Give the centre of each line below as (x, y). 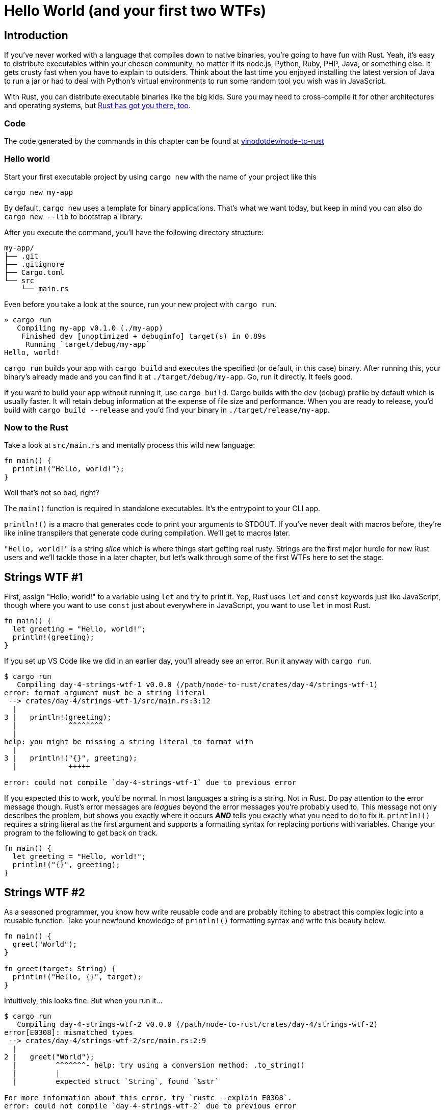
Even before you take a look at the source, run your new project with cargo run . (140, 304)
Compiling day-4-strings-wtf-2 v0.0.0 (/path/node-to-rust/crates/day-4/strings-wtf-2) (198, 1025)
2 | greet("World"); (49, 1057)
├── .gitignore (34, 264)
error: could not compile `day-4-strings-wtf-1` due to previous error (150, 783)
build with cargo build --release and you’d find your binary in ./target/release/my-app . (167, 410)
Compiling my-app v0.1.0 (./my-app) (90, 328)
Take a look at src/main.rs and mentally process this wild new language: (130, 445)
